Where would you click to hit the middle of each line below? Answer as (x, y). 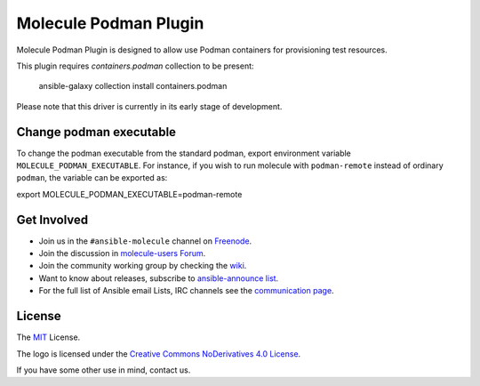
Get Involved (52, 219)
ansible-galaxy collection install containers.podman (133, 86)
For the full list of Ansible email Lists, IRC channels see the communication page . (186, 291)
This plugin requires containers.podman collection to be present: (135, 66)
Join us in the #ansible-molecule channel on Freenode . (145, 241)
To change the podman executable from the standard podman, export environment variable (184, 153)
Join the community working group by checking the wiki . (143, 266)
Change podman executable (96, 132)
